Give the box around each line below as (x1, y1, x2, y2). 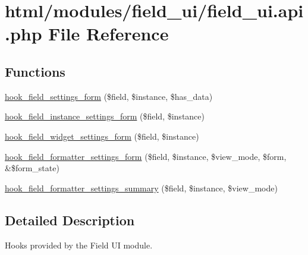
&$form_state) (5, 162, 59, 174)
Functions (5, 62, 65, 80)
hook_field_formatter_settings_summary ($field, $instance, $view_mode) (5, 181, 278, 194)
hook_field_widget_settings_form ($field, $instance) (5, 130, 199, 142)
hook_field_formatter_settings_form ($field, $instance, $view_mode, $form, (5, 150, 287, 162)
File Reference (48, 21, 169, 46)
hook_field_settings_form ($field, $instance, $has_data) (5, 90, 213, 102)
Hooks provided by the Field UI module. (5, 238, 153, 251)
